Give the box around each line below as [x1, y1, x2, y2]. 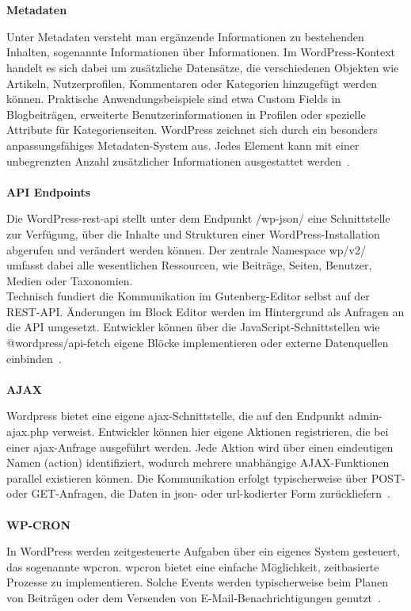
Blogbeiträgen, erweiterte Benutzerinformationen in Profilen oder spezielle [6, 105, 366, 122]
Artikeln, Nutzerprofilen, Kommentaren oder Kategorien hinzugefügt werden [6, 74, 378, 91]
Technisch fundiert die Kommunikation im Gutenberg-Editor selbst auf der [6, 288, 370, 304]
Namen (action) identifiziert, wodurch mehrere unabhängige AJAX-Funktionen [6, 454, 390, 471]
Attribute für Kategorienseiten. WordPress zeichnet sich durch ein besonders [6, 121, 378, 138]
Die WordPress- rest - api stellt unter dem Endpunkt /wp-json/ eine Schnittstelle [6, 210, 390, 227]
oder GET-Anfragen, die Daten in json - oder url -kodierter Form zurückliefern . [6, 485, 391, 502]
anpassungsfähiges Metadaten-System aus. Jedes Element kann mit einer [6, 136, 360, 153]
